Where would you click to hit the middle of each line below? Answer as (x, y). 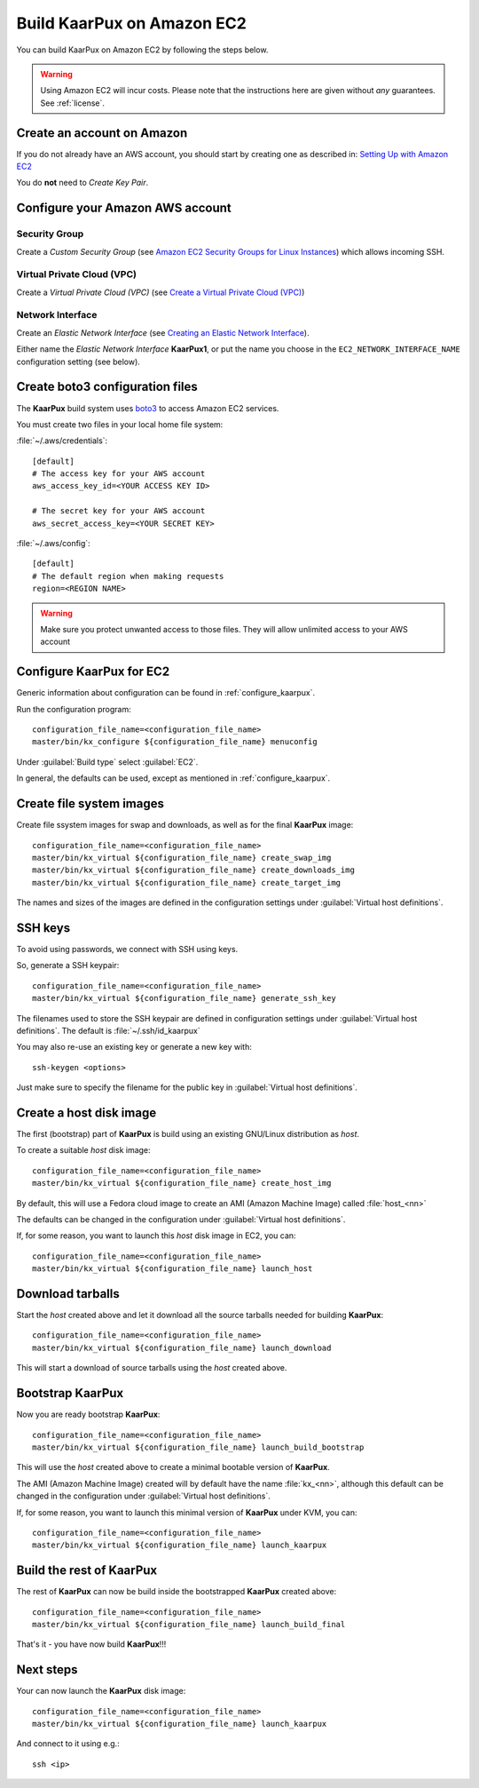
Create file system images (90, 804)
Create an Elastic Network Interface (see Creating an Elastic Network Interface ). (163, 332)
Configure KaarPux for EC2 (93, 672)
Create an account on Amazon (102, 133)
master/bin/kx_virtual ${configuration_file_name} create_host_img (182, 1183)
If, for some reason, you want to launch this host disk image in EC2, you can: (156, 1236)
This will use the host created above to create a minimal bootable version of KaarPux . (173, 1467)
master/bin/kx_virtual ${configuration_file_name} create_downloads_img (193, 870)
